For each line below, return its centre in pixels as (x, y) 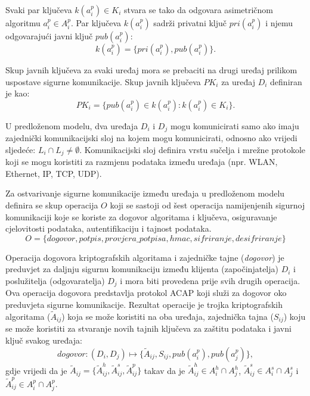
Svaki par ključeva (39, 10)
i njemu (279, 23)
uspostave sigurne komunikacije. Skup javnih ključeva (103, 81)
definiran (286, 81)
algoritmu (23, 23)
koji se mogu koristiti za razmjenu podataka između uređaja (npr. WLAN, (142, 162)
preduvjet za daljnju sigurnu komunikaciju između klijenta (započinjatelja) (142, 269)
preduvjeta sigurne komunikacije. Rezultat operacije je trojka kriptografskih (144, 305)
